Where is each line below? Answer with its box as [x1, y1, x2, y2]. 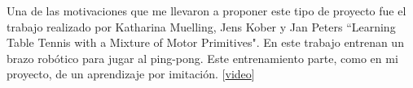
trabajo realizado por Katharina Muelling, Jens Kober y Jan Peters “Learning [7, 18, 396, 35]
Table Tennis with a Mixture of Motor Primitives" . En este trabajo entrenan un [7, 34, 404, 51]
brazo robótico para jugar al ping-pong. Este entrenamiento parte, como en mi [7, 49, 398, 66]
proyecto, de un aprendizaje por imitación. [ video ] [7, 65, 255, 82]
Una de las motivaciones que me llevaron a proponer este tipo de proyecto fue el [7, 2, 406, 19]
